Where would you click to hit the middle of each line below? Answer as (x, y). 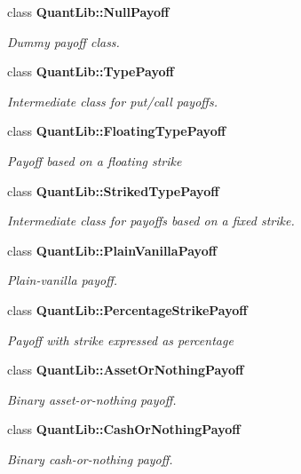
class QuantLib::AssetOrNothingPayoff (126, 370)
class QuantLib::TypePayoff (91, 71)
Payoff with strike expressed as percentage (120, 340)
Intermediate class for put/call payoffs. (112, 101)
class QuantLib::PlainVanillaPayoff (112, 250)
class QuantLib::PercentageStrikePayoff (127, 309)
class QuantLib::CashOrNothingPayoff (124, 429)
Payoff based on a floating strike (95, 160)
